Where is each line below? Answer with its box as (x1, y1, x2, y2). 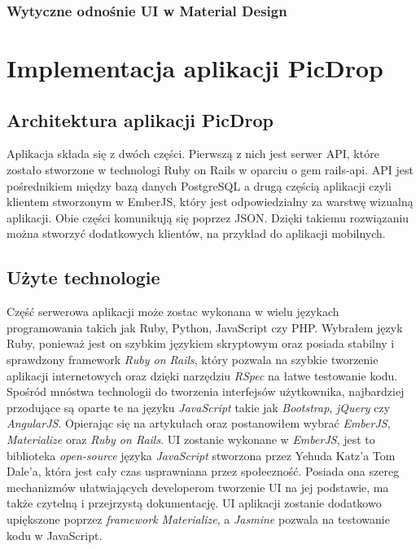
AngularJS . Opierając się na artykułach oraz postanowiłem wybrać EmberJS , (7, 415, 391, 432)
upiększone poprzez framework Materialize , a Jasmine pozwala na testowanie (7, 510, 390, 527)
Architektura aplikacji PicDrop (7, 107, 273, 132)
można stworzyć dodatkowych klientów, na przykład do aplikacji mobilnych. (7, 225, 386, 242)
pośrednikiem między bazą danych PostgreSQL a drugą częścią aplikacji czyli (7, 177, 392, 194)
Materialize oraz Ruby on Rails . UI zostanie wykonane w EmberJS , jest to (7, 430, 375, 447)
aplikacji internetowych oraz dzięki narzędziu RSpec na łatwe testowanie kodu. (7, 367, 398, 384)
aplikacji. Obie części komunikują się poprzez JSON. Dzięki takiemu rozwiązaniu (7, 209, 409, 226)
